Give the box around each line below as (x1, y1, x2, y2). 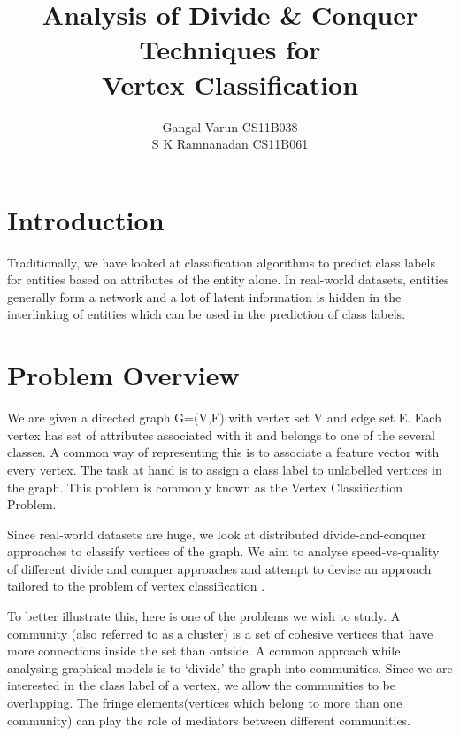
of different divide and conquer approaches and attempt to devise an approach (7, 559, 432, 577)
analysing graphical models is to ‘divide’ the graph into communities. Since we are (7, 658, 453, 677)
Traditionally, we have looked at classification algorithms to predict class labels (7, 252, 435, 271)
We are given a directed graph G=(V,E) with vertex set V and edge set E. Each (7, 408, 441, 427)
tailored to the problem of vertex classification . (7, 577, 265, 595)
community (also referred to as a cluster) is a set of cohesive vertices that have (7, 624, 433, 642)
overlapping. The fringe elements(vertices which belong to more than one (7, 693, 402, 712)
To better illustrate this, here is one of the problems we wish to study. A (7, 607, 401, 625)
